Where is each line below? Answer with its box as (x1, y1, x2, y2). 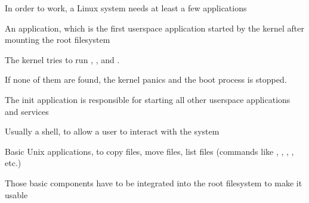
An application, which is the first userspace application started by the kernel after (5, 21, 304, 34)
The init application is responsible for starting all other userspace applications (5, 93, 291, 105)
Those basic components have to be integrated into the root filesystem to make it (5, 176, 302, 189)
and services (5, 105, 49, 117)
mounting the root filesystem (5, 33, 110, 46)
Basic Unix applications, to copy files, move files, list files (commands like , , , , (5, 145, 294, 157)
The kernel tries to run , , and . (5, 53, 120, 65)
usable (5, 188, 28, 201)
